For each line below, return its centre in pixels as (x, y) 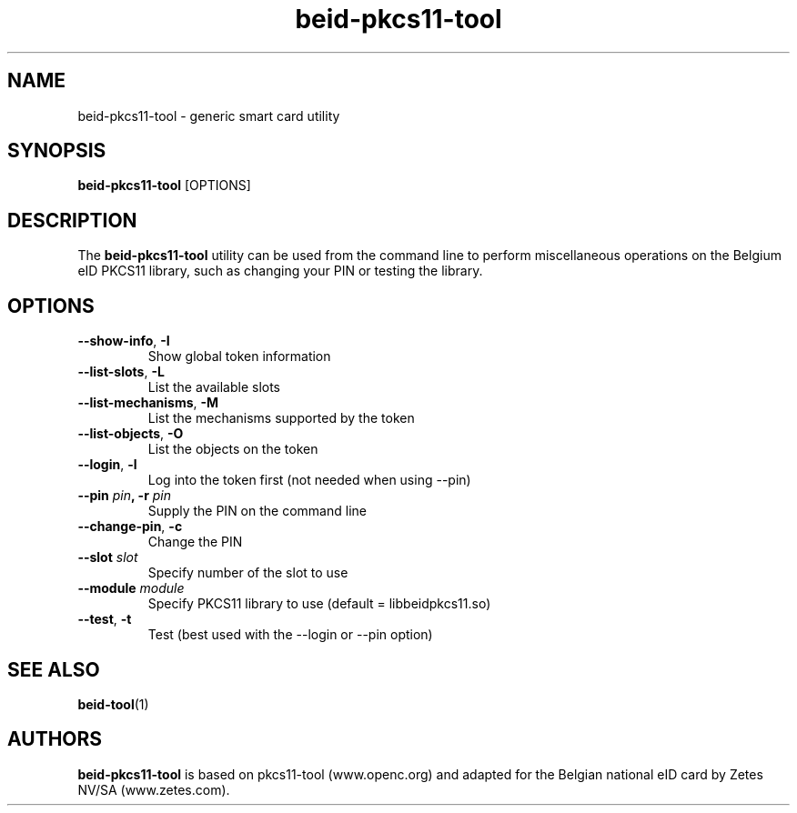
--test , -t (105, 619)
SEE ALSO (54, 669)
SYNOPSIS (57, 151)
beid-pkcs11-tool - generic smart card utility (209, 115)
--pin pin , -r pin (125, 496)
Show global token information (239, 356)
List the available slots (214, 387)
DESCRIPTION (72, 220)
